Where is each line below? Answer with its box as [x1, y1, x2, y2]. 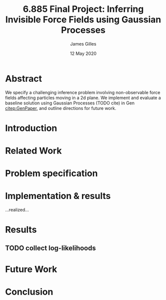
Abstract [5, 73, 42, 84]
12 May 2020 [70, 50, 97, 56]
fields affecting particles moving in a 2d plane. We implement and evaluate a [5, 95, 161, 100]
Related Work [5, 145, 62, 156]
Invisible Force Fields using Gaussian [5, 14, 162, 25]
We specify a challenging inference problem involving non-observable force [5, 89, 161, 95]
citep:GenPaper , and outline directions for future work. [5, 105, 116, 111]
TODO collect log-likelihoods [5, 244, 96, 252]
